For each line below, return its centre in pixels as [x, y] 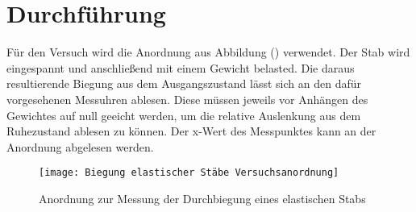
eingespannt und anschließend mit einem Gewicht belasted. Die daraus [181, 67]
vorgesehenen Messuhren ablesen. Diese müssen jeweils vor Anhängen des [187, 99]
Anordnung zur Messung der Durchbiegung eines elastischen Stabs [202, 198]
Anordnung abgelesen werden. [80, 146]
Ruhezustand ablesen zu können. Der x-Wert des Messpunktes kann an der [191, 131]
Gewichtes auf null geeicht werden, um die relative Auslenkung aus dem [184, 115]
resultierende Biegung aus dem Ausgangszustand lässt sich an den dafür [184, 83]
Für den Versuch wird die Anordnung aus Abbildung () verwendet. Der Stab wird [208, 52]
